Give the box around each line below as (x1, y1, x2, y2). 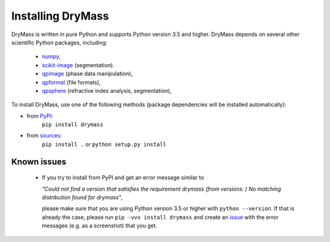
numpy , (42, 53, 61, 61)
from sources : (26, 132, 62, 139)
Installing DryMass (11, 9, 109, 23)
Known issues (11, 156, 67, 167)
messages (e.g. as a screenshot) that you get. (42, 222, 158, 229)
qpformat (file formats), (42, 78, 101, 86)
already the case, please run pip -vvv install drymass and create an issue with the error (42, 213, 279, 221)
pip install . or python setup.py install (42, 141, 166, 148)
